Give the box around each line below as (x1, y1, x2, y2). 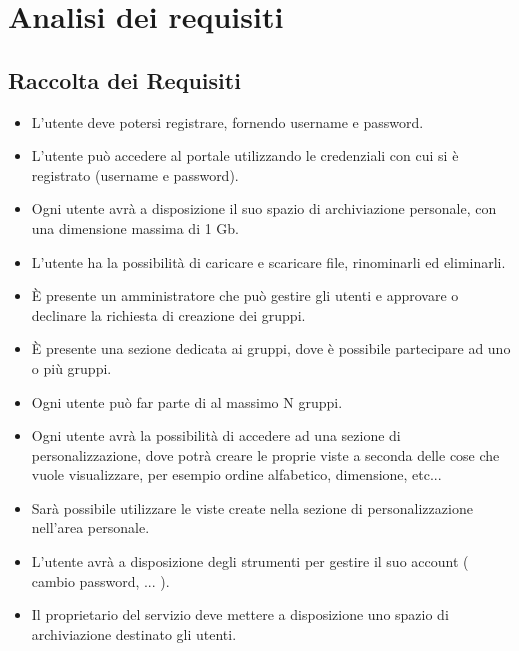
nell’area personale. (31, 517, 150, 538)
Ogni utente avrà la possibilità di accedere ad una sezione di (31, 425, 401, 446)
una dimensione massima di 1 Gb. (31, 217, 240, 238)
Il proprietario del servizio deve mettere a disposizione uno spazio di (31, 604, 449, 625)
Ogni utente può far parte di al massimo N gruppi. (31, 391, 343, 412)
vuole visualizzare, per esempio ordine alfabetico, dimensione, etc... (31, 464, 442, 485)
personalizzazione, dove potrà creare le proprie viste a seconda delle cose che (31, 444, 500, 465)
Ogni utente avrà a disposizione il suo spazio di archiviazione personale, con (31, 198, 497, 219)
